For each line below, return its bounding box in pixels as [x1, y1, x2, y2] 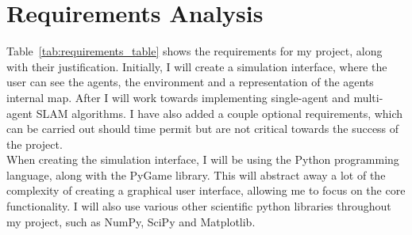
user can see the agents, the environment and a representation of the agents [6, 74, 374, 90]
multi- [353, 89, 383, 105]
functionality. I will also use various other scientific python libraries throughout [6, 198, 391, 214]
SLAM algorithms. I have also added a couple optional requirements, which [36, 104, 403, 121]
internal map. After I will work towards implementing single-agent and [6, 89, 350, 105]
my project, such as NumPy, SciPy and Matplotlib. [6, 213, 256, 229]
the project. [6, 135, 63, 152]
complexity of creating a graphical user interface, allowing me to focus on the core [6, 182, 406, 199]
